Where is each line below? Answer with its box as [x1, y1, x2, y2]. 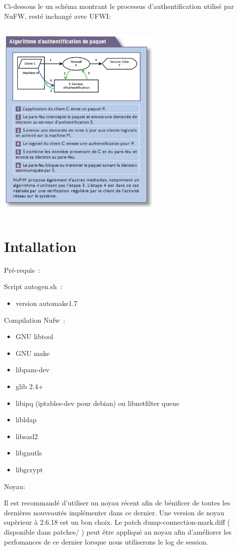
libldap [15, 414, 37, 425]
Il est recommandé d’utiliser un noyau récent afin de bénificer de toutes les [4, 498, 230, 508]
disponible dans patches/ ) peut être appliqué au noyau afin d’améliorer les [4, 526, 232, 537]
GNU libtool [15, 331, 53, 342]
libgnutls [15, 448, 42, 458]
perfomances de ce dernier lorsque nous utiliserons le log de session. [4, 536, 208, 547]
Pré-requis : [4, 264, 41, 275]
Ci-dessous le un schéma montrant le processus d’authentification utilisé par [4, 1, 234, 11]
